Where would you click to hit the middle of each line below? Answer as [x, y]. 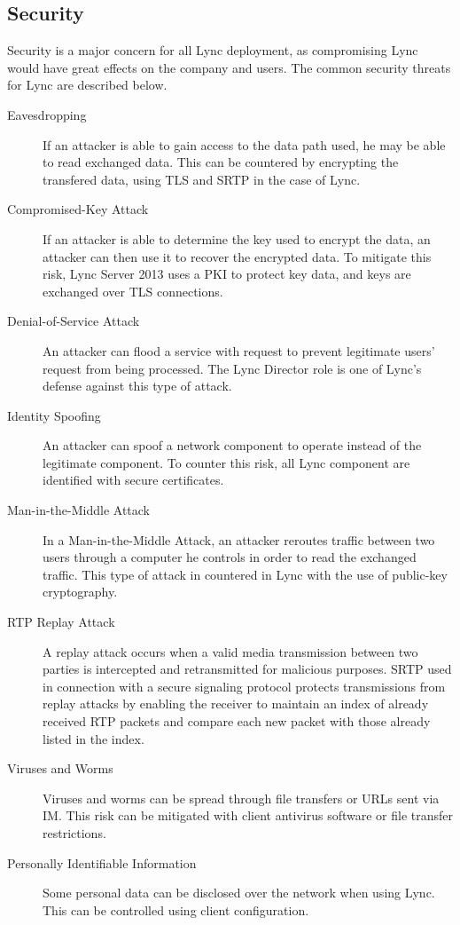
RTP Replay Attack [61, 622]
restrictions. [74, 832]
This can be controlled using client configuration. [176, 909]
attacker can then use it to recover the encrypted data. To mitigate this [237, 256]
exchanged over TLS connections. [133, 291]
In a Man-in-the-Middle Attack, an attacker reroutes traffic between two [239, 539]
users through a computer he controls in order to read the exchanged [230, 557]
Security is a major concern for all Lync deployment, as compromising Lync [213, 50]
